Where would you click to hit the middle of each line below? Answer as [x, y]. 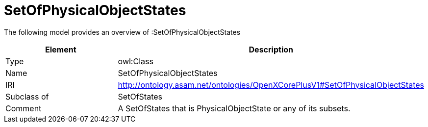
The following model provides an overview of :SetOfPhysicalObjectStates [122, 32]
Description [271, 49]
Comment [24, 108]
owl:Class [136, 61]
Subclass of [27, 96]
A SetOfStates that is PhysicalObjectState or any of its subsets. [234, 108]
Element [61, 49]
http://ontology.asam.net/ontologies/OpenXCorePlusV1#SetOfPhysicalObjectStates [271, 85]
